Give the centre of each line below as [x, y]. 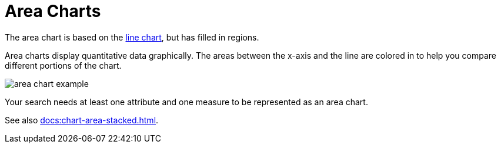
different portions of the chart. [63, 65]
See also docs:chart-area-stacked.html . [82, 120]
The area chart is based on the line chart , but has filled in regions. [132, 37]
